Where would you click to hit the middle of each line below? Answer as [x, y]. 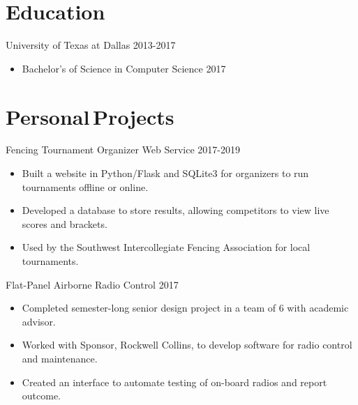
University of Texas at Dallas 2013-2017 [91, 45]
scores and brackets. [65, 223]
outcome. [42, 396]
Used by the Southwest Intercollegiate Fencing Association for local [166, 247]
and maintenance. [60, 358]
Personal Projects [90, 116]
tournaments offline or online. [85, 186]
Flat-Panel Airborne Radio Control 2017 [92, 284]
